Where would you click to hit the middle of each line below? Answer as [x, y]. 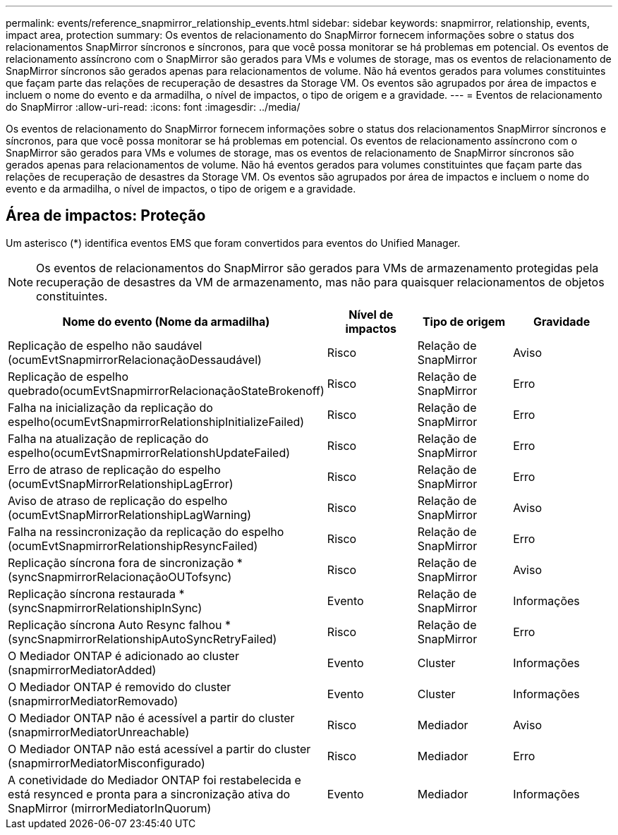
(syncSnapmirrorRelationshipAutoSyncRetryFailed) [143, 639]
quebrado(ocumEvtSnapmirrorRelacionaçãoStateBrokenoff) [166, 390]
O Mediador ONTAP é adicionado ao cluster [123, 656]
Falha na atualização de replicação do [108, 438]
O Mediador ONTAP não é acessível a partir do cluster [151, 718]
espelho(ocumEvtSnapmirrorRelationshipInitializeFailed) [156, 421]
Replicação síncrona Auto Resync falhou [115, 624]
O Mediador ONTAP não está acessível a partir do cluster [159, 749]
